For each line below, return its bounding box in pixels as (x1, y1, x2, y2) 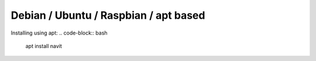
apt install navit (25, 42, 62, 49)
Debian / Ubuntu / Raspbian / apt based (11, 9, 205, 22)
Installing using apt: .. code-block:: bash (11, 29, 108, 36)
